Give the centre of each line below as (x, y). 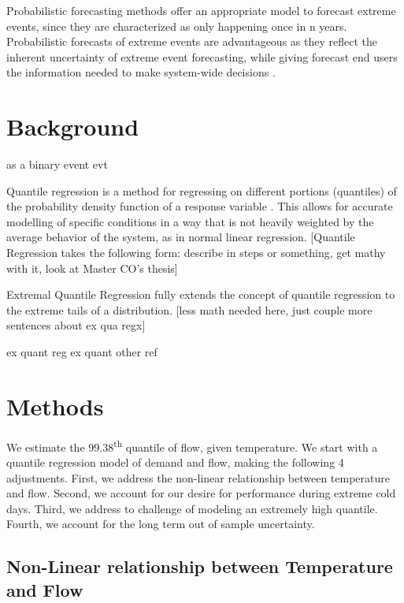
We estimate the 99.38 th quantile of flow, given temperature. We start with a (192, 445)
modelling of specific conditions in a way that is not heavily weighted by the (190, 221)
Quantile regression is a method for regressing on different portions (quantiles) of (202, 190)
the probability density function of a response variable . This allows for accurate (200, 206)
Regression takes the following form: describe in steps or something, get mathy (196, 253)
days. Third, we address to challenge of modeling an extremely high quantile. (192, 508)
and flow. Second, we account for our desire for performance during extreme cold (201, 493)
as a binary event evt (57, 164)
